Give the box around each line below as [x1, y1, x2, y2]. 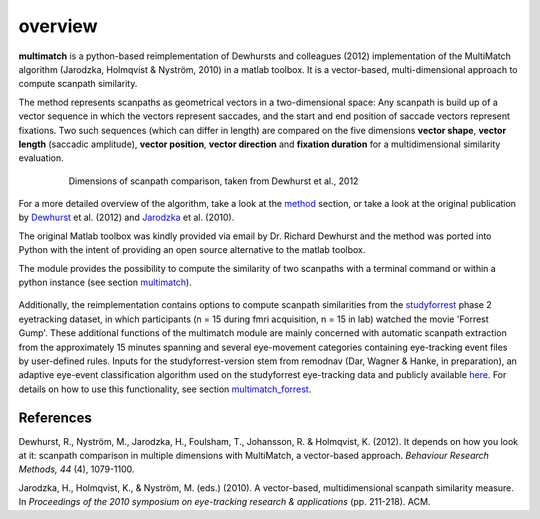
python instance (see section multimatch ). [18, 276, 192, 289]
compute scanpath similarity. [18, 78, 138, 90]
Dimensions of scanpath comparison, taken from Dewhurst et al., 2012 [68, 175, 359, 187]
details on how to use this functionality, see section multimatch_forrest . [18, 383, 312, 395]
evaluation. [18, 152, 64, 164]
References [18, 409, 92, 426]
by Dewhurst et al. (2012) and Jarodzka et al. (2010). [18, 211, 235, 224]
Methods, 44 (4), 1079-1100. [18, 463, 135, 475]
